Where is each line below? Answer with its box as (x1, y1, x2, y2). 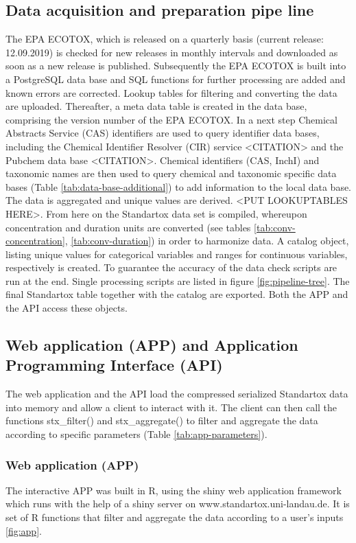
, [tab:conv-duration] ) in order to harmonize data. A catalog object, (64, 233, 349, 248)
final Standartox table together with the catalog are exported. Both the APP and (5, 287, 348, 301)
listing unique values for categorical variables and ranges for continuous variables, (5, 246, 348, 261)
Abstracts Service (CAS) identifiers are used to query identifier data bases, (5, 126, 320, 140)
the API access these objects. (5, 301, 128, 315)
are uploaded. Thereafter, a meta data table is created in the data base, (5, 99, 307, 113)
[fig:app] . (5, 523, 42, 538)
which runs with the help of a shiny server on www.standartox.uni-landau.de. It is (5, 496, 350, 511)
